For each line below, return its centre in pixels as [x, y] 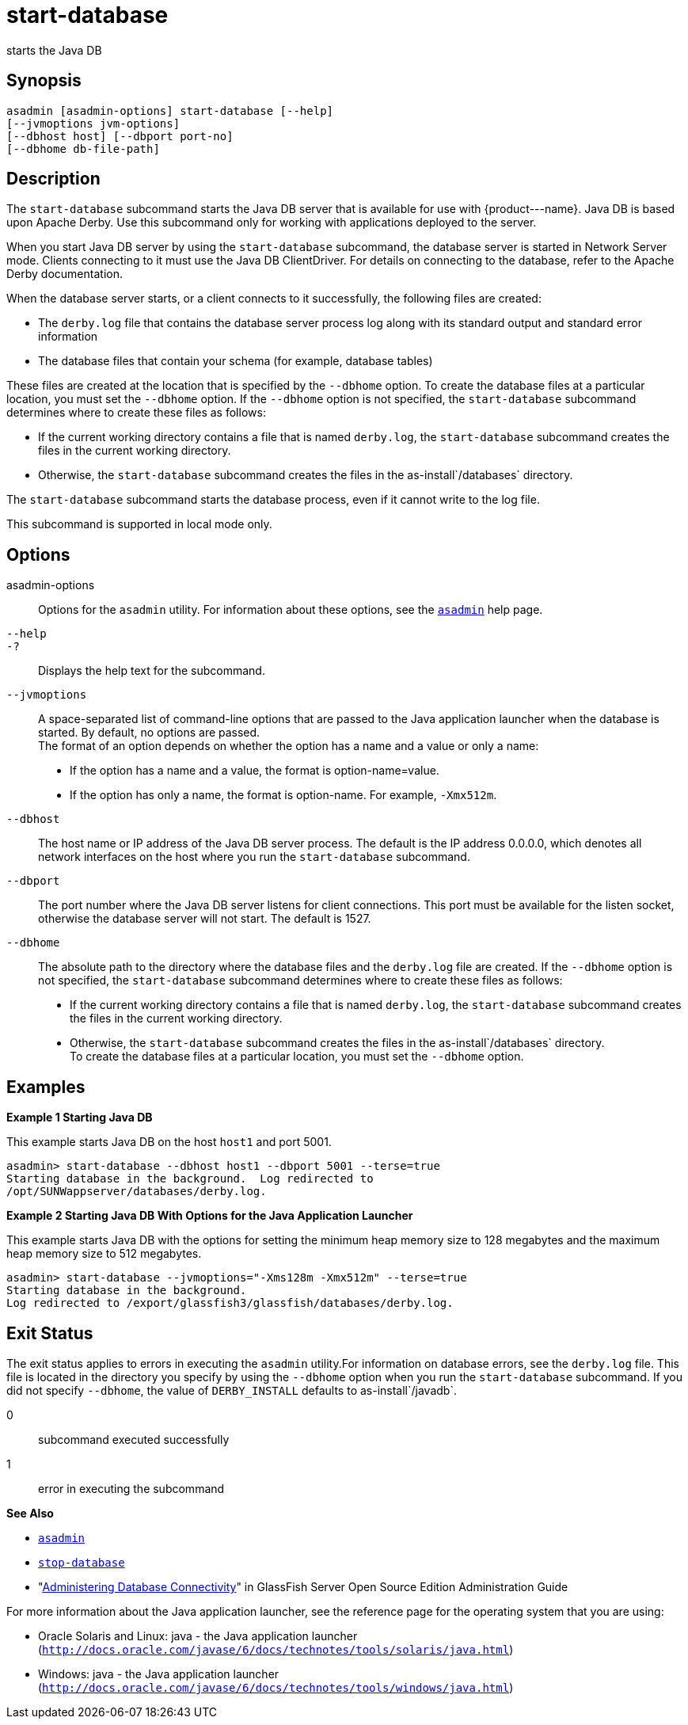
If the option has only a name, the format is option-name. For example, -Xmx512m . [283, 795]
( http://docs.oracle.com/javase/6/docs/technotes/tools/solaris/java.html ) [276, 1649]
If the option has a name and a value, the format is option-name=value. [255, 771]
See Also [30, 1513]
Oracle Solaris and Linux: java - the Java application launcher [198, 1636]
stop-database [82, 1562]
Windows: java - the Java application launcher [159, 1674]
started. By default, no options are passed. [149, 733]
